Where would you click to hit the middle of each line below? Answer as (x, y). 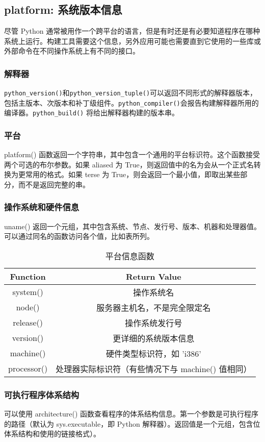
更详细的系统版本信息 (154, 338)
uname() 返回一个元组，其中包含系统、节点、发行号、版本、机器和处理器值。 (132, 226)
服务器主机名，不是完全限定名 (154, 307)
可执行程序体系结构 (42, 394)
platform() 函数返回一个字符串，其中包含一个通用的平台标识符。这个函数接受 (132, 154)
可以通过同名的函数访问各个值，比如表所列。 (79, 236)
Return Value (154, 276)
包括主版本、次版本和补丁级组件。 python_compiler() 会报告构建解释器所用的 (131, 102)
